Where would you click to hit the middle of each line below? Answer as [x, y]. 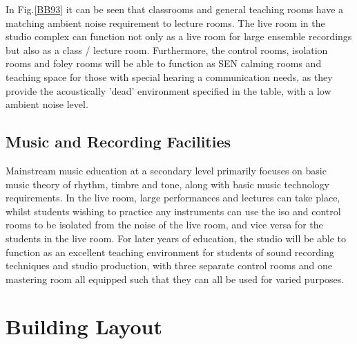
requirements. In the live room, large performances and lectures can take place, [173, 198]
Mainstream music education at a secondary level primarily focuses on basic [166, 170]
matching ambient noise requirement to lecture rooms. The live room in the [165, 22]
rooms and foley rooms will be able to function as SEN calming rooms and [164, 63]
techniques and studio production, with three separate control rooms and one [169, 265]
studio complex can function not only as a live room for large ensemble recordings [179, 36]
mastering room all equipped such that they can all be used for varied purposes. [175, 279]
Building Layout [84, 326]
